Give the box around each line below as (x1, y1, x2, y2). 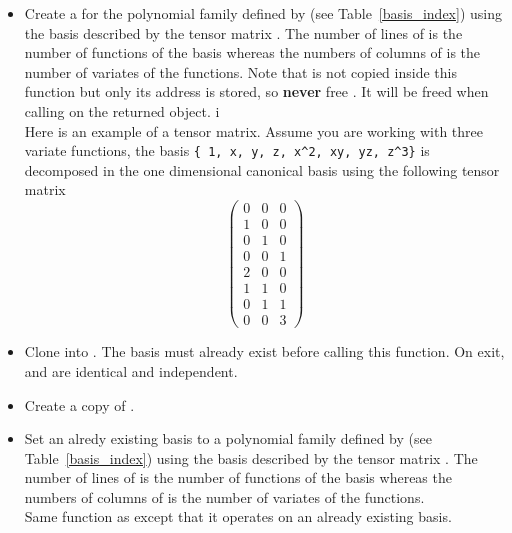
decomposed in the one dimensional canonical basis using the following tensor (24, 159, 500, 180)
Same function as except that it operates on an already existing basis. (24, 506, 452, 527)
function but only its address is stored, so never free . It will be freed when (24, 81, 489, 102)
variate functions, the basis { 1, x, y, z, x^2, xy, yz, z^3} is (24, 140, 430, 161)
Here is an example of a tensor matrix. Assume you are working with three (24, 120, 484, 141)
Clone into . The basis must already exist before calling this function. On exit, (24, 341, 505, 362)
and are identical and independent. (24, 360, 238, 381)
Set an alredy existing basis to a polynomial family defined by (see (24, 428, 432, 449)
